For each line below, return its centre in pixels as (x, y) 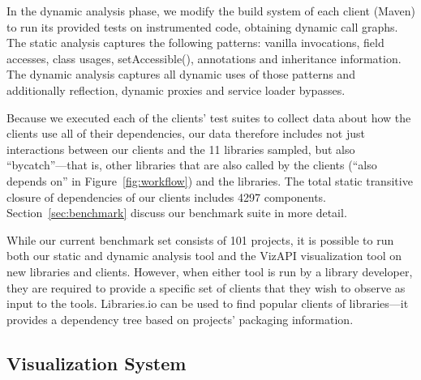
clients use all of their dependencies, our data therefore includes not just (186, 133)
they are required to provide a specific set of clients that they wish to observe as (206, 287)
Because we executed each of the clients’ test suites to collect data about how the (209, 117)
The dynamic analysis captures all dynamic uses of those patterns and (181, 74)
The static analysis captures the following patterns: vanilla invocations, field (195, 43)
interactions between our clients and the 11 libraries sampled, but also (181, 149)
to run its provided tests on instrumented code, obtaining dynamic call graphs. (202, 26)
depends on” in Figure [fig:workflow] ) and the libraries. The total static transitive (210, 180)
